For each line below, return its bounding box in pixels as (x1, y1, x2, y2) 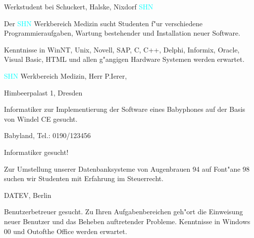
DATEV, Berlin (4, 190, 51, 200)
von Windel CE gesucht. (4, 113, 78, 124)
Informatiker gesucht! (4, 146, 69, 157)
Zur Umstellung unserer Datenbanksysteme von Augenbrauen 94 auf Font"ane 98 (4, 163, 250, 174)
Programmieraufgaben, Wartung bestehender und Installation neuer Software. (4, 28, 241, 38)
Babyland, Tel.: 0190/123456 (4, 130, 91, 141)
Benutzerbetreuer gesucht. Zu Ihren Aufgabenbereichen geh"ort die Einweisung (4, 206, 243, 217)
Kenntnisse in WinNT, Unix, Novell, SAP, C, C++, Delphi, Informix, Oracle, (4, 44, 240, 54)
